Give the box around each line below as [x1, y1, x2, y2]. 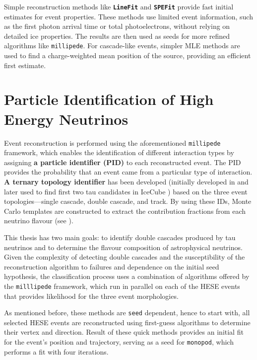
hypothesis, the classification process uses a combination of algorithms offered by [4, 271, 250, 281]
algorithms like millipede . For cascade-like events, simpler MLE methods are [4, 40, 240, 51]
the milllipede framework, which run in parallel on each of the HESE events [4, 280, 240, 291]
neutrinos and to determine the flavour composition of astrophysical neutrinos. [4, 242, 243, 252]
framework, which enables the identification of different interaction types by [4, 147, 234, 158]
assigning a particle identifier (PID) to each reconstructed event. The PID [4, 157, 241, 167]
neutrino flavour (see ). [4, 215, 73, 226]
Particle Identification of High [4, 89, 214, 109]
